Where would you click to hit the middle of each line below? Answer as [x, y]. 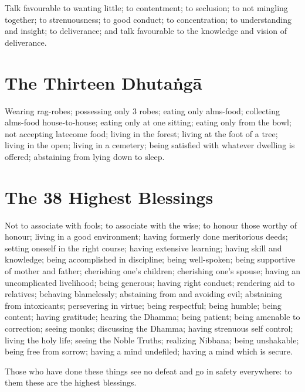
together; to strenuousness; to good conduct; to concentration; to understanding [148, 19]
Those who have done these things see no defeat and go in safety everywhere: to [148, 371]
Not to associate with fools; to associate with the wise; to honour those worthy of [151, 225]
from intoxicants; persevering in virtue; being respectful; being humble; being [143, 305]
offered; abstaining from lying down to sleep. [85, 156]
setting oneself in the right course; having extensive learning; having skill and [143, 248]
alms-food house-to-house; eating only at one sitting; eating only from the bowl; [148, 122]
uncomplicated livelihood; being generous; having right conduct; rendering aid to [150, 282]
